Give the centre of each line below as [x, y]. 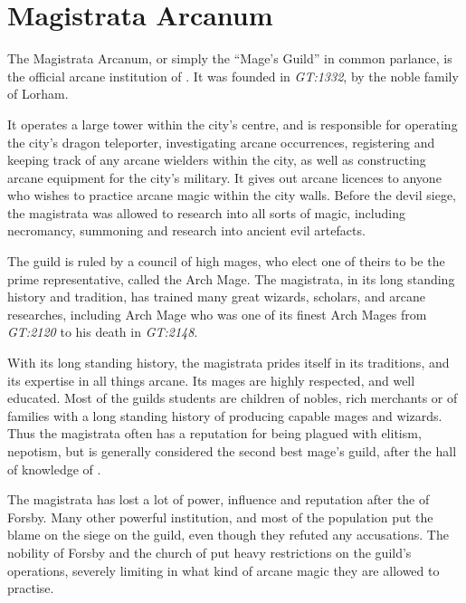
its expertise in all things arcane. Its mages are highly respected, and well [211, 380]
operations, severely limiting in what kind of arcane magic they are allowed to [223, 570]
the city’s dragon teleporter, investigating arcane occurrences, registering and [221, 142]
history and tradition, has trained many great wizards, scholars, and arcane [216, 297]
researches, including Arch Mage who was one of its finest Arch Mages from [217, 314]
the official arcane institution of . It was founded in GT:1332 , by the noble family [233, 76]
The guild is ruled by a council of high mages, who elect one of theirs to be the [226, 261]
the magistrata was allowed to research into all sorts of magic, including [206, 212]
